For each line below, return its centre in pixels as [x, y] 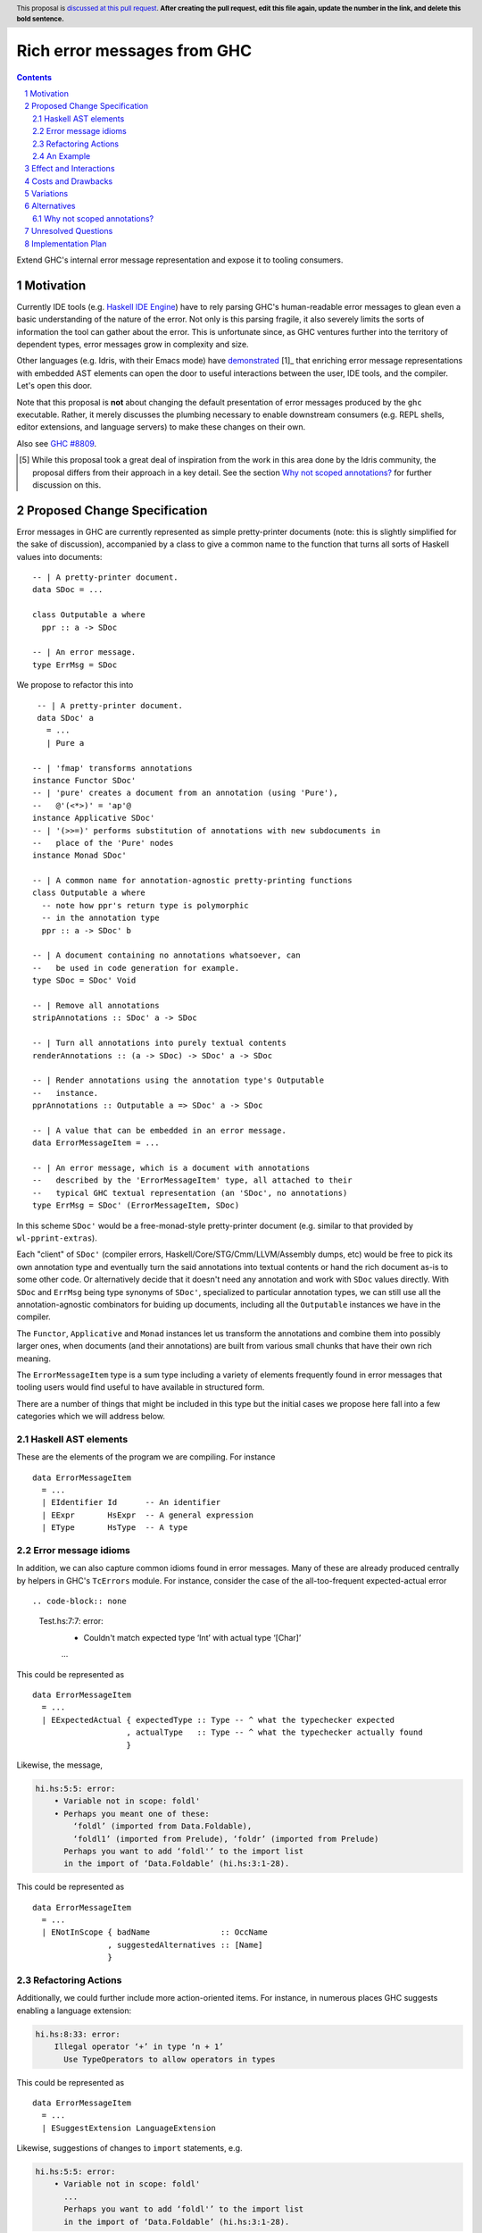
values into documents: [59, 556]
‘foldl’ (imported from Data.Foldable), [162, 1826]
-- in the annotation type [100, 918]
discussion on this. [67, 485]
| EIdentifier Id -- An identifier [131, 1502]
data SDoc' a [65, 718]
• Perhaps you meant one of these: [132, 1814]
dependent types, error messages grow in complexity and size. [133, 345]
